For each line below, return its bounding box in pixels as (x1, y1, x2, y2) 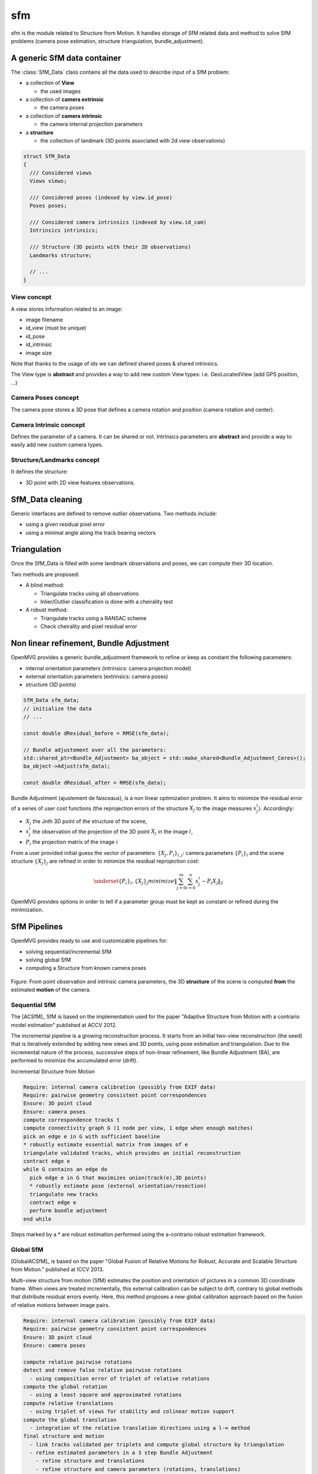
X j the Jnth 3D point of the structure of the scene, (25, 818, 147, 826)
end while (23, 1215, 52, 1222)
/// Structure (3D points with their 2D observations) (29, 244, 191, 251)
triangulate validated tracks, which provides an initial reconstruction (23, 1150, 241, 1156)
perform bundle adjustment (29, 1208, 108, 1214)
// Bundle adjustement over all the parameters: (23, 746, 167, 753)
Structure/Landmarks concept (11, 456, 100, 464)
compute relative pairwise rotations (23, 1358, 132, 1365)
